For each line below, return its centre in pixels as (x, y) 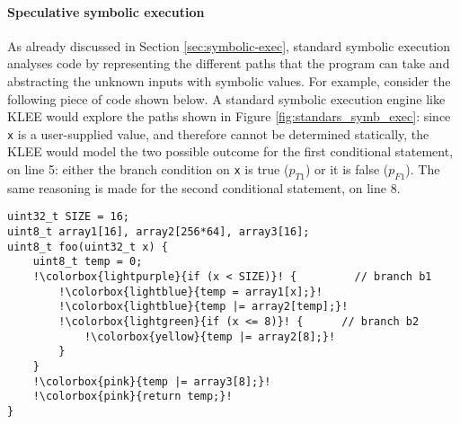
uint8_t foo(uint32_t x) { (88, 247)
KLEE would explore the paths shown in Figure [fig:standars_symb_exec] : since (229, 116)
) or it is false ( (347, 169)
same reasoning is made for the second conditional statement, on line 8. (204, 187)
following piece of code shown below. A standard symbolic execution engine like (226, 98)
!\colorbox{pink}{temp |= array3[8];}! (152, 381)
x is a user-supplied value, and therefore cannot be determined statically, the (218, 133)
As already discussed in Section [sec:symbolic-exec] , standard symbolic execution (229, 45)
